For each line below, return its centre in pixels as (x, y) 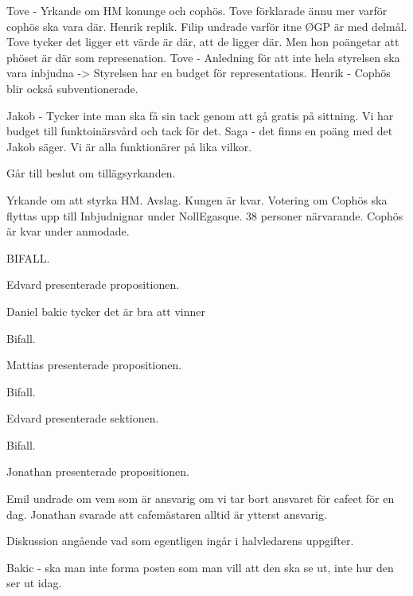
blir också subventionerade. (72, 88)
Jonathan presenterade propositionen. (98, 471)
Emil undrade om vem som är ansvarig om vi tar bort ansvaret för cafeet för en (201, 499)
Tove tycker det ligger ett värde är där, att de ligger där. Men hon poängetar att (203, 42)
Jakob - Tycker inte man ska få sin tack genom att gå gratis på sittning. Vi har (200, 115)
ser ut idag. (34, 583)
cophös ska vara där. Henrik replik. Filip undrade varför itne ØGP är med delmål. (207, 26)
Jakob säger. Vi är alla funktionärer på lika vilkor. (129, 146)
